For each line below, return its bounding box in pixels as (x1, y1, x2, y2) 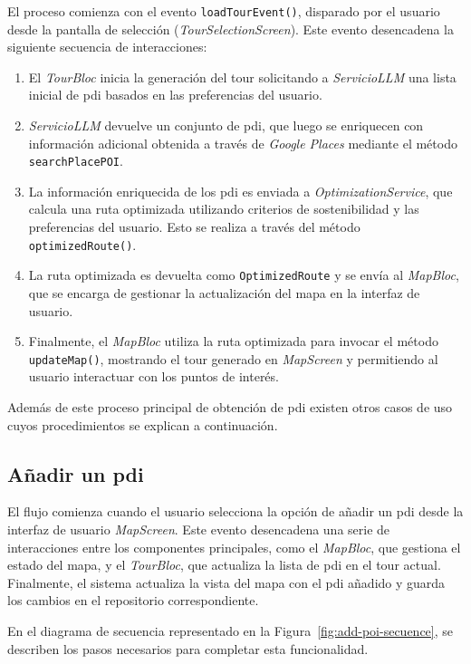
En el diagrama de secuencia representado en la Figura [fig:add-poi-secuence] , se (7, 621, 454, 640)
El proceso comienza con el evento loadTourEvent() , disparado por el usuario (7, 2, 440, 20)
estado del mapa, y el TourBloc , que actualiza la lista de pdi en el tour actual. (7, 555, 441, 574)
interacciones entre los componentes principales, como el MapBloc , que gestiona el (7, 537, 461, 556)
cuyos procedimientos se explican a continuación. (7, 415, 278, 434)
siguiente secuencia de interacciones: (7, 37, 207, 56)
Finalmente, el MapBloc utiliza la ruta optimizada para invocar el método (28, 332, 438, 351)
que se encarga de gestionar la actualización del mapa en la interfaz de (28, 283, 420, 302)
